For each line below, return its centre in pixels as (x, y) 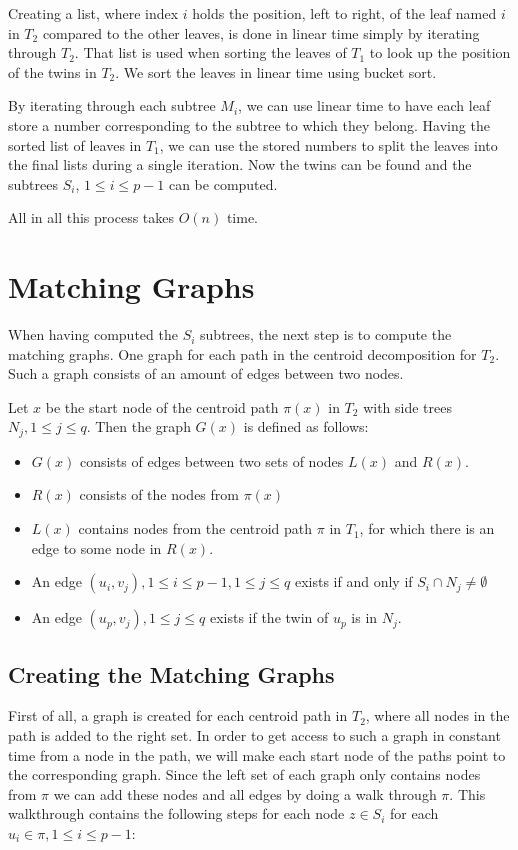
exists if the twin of (269, 617)
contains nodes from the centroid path (195, 528)
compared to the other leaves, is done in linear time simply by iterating (261, 32)
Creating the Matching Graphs (171, 673)
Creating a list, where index (93, 13)
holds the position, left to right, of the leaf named (344, 13)
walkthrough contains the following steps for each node (176, 813)
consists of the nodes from (159, 494)
